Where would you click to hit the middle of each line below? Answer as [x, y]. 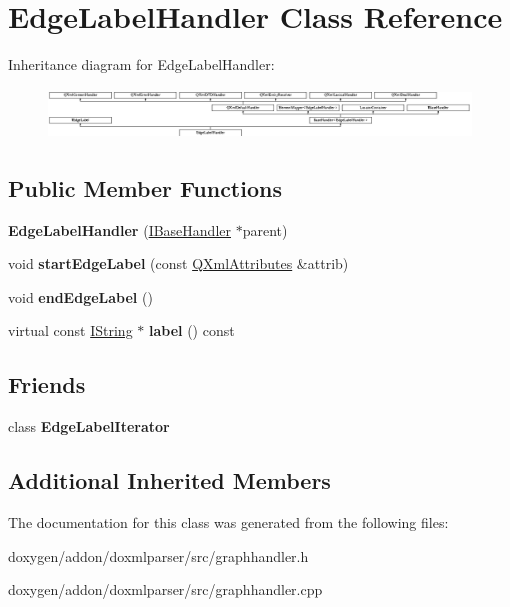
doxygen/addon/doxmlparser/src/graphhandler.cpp [165, 589]
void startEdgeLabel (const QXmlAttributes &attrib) [178, 263]
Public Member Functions [145, 187]
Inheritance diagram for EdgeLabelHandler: [141, 64]
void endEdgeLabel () [80, 296]
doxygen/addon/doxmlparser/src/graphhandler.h [158, 555]
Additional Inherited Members [169, 480]
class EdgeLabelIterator [89, 426]
